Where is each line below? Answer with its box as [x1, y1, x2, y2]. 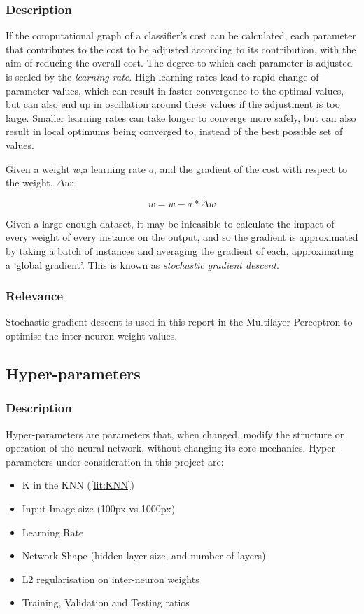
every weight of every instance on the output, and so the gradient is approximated [6, 230, 358, 244]
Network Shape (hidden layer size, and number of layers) [22, 548, 266, 563]
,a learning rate [80, 161, 146, 176]
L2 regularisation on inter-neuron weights [22, 571, 199, 586]
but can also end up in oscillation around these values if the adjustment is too [6, 97, 340, 111]
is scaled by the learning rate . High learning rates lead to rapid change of [6, 69, 319, 83]
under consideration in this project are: [56, 454, 224, 468]
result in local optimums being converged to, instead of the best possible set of [6, 124, 343, 139]
